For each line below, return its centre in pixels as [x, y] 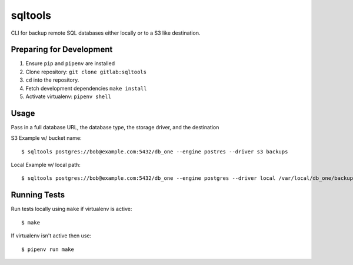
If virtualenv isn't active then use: [51, 236]
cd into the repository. [52, 80]
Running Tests [38, 195]
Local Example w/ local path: [46, 165]
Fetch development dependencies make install [86, 88]
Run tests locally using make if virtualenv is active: [71, 209]
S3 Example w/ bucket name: [46, 138]
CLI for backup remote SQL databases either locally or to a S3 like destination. [106, 33]
